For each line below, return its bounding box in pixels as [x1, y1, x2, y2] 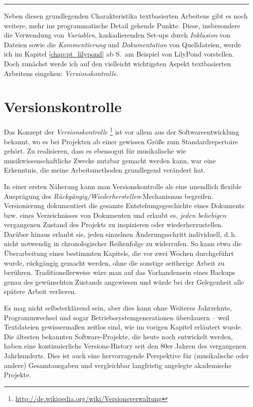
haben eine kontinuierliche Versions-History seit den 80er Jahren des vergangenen [4, 341, 246, 351]
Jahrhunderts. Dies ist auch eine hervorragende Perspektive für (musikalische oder [4, 350, 249, 360]
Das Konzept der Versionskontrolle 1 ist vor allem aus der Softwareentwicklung [4, 125, 239, 136]
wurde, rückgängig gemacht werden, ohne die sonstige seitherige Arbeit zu [4, 257, 225, 268]
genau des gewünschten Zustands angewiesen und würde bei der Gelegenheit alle [4, 276, 244, 287]
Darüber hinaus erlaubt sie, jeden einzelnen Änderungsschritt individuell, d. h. [4, 229, 237, 239]
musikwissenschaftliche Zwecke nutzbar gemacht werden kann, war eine [4, 155, 216, 165]
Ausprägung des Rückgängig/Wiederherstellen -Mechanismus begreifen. [4, 191, 214, 201]
